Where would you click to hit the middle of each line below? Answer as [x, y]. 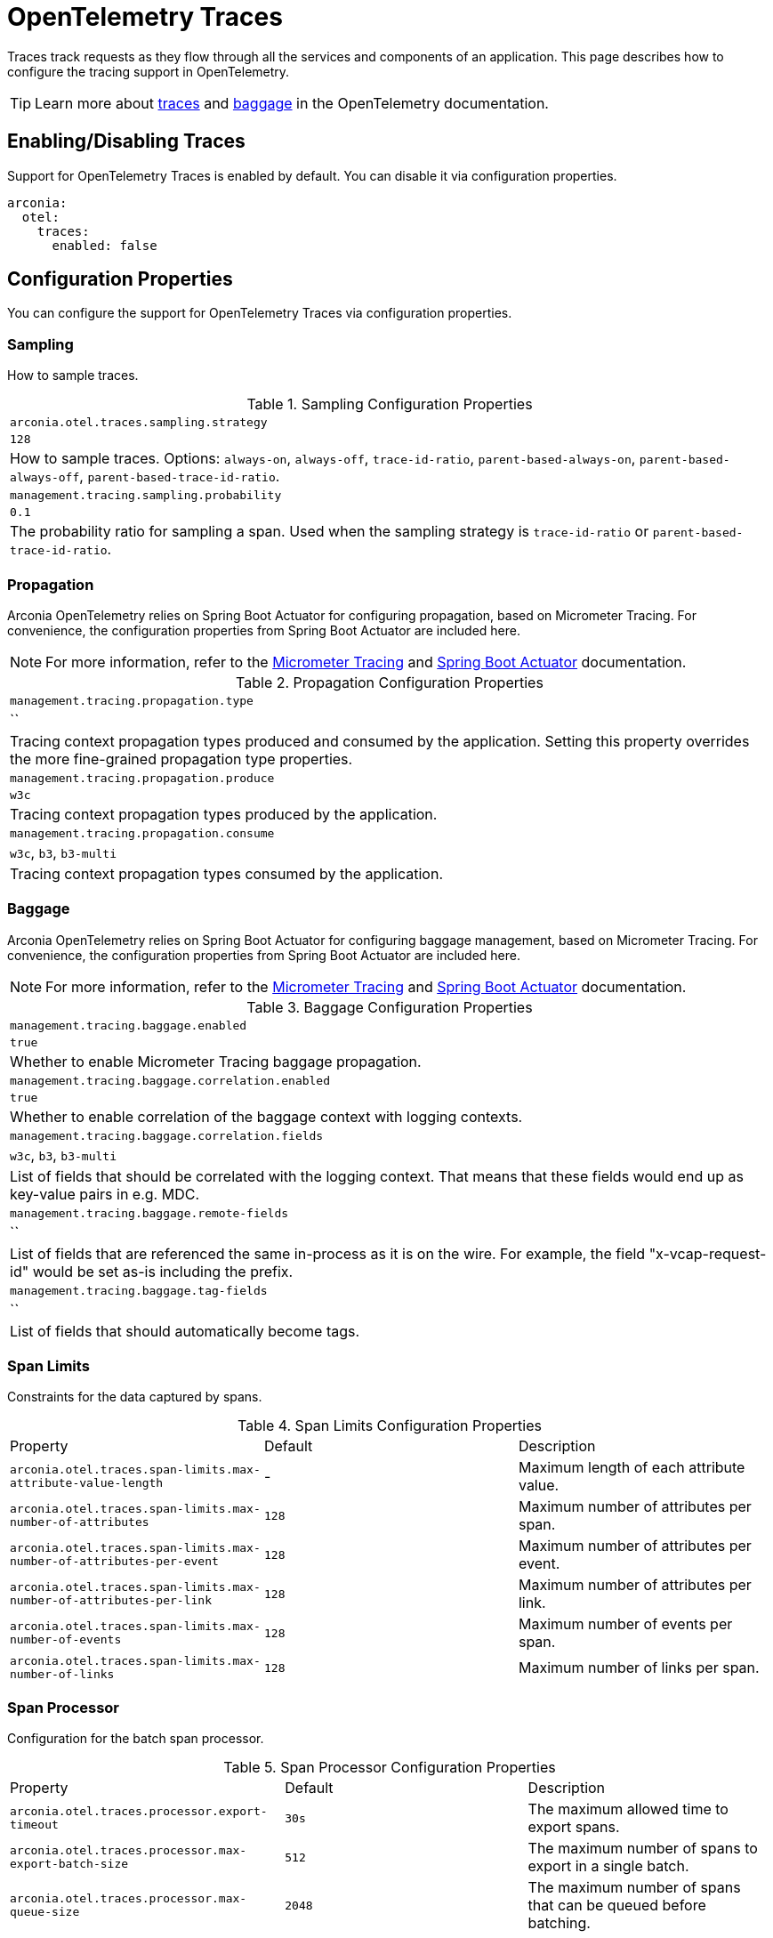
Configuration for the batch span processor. [136, 1739]
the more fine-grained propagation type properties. [181, 759]
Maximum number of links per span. [639, 1668]
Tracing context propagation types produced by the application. [224, 814]
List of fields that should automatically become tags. [185, 1331]
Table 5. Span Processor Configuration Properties [390, 1768]
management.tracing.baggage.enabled [129, 1025]
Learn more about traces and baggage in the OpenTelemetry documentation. [292, 103]
